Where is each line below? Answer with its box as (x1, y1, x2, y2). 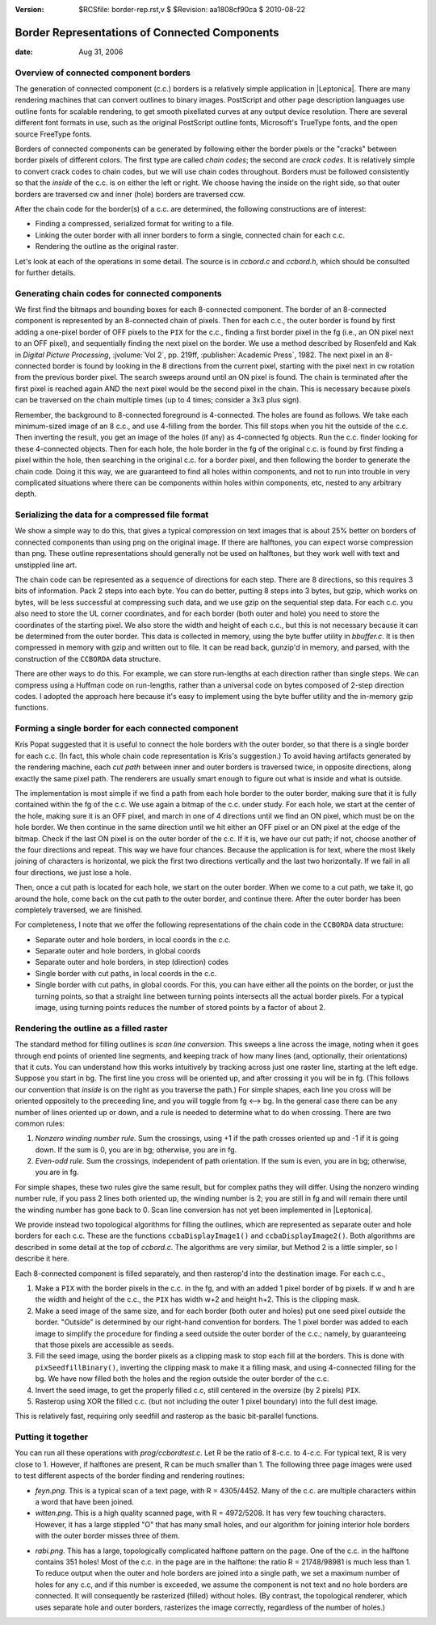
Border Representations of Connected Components (15, 25, 279, 40)
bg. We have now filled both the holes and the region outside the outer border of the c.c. (35, 1374, 329, 1383)
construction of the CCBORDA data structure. (15, 654, 161, 663)
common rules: (15, 1118, 65, 1128)
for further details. (15, 267, 76, 277)
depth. (15, 489, 37, 499)
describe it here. (15, 1253, 70, 1264)
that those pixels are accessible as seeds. (35, 1340, 174, 1349)
